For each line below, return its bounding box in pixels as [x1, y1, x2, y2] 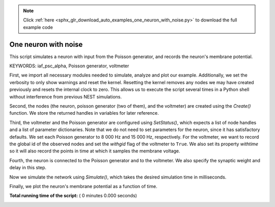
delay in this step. [9, 165, 47, 171]
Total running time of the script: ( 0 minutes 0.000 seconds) [9, 193, 137, 199]
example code [23, 24, 53, 30]
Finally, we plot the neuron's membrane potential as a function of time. [9, 183, 157, 189]
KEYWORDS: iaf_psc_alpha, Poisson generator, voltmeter [9, 63, 129, 69]
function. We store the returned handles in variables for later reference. [9, 110, 159, 116]
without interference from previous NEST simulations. [9, 93, 122, 99]
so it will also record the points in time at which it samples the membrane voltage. [9, 148, 180, 154]
